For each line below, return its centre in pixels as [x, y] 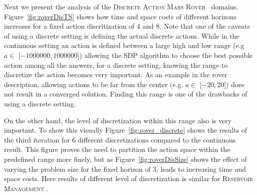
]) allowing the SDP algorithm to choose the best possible [165, 55]
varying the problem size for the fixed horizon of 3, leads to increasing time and [125, 169]
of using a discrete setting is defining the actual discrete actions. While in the [122, 35]
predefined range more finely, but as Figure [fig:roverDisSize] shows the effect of [126, 159]
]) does [234, 84]
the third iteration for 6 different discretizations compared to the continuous [120, 139]
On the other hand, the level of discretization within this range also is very [118, 120]
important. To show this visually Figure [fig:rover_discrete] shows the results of [126, 130]
